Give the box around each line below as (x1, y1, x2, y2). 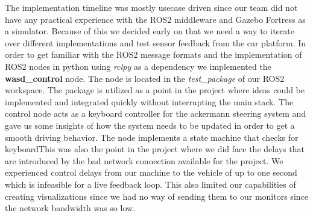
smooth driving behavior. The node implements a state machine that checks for (5, 131, 299, 143)
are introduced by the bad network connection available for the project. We (5, 154, 283, 167)
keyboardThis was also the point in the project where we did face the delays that (5, 143, 305, 155)
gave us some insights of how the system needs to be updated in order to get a (5, 119, 295, 131)
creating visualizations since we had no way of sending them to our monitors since (5, 190, 308, 202)
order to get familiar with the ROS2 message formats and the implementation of (5, 48, 302, 61)
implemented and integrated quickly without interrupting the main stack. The (5, 95, 294, 108)
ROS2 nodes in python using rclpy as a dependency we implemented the (5, 60, 271, 72)
